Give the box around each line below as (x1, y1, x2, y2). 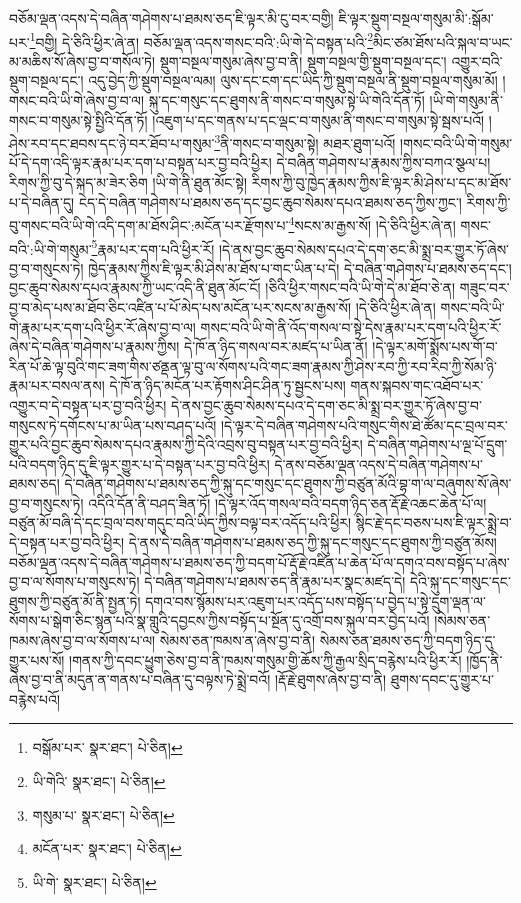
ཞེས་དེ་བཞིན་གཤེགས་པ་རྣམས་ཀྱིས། (9, 336, 180, 357)
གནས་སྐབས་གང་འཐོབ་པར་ (350, 375, 484, 396)
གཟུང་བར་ (459, 277, 510, 298)
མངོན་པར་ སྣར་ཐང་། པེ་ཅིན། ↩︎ (32, 838, 182, 859)
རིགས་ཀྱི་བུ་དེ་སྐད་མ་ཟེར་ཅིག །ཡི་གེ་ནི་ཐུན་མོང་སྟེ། (9, 172, 248, 193)
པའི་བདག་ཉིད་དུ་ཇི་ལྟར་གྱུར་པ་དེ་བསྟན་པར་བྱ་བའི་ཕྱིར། (9, 453, 270, 474)
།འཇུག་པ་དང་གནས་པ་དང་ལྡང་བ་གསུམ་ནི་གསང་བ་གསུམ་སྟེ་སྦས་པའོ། (152, 109, 485, 130)
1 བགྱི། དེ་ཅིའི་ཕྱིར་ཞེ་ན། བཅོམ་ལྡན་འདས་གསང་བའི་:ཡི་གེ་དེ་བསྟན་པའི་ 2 (29, 28, 374, 52)
